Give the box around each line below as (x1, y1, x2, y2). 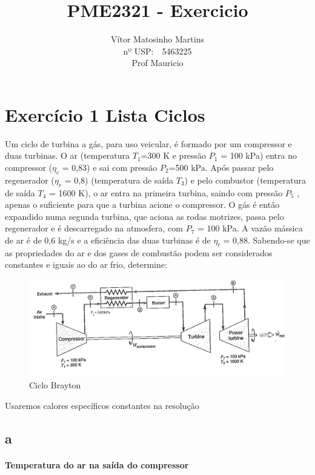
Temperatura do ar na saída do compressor (5, 458, 189, 471)
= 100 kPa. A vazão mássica (197, 222, 303, 234)
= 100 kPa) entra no (220, 149, 297, 162)
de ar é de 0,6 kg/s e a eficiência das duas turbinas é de (5, 234, 211, 246)
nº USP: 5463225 (123, 44, 192, 57)
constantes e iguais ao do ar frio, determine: (5, 258, 167, 271)
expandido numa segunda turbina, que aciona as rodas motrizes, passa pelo (5, 210, 284, 222)
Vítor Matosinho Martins (111, 33, 204, 45)
